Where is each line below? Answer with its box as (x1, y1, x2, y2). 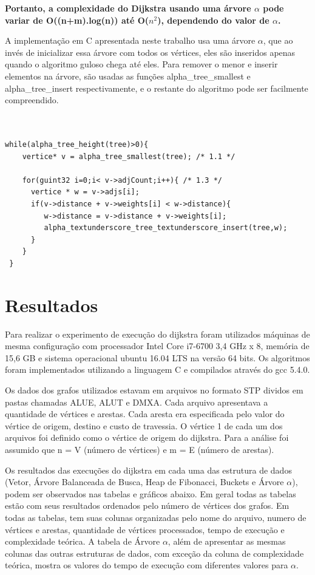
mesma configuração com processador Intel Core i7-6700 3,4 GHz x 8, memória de (5, 339, 310, 352)
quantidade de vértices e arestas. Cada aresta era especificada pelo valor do (5, 407, 285, 420)
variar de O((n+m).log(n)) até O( (5, 13, 149, 26)
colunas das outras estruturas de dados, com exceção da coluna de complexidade (5, 546, 304, 559)
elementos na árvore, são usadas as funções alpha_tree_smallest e (5, 69, 251, 82)
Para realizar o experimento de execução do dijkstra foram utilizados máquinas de (5, 327, 310, 340)
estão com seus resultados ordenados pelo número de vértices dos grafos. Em (5, 499, 290, 512)
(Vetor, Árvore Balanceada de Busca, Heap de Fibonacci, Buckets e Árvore (5, 475, 284, 488)
